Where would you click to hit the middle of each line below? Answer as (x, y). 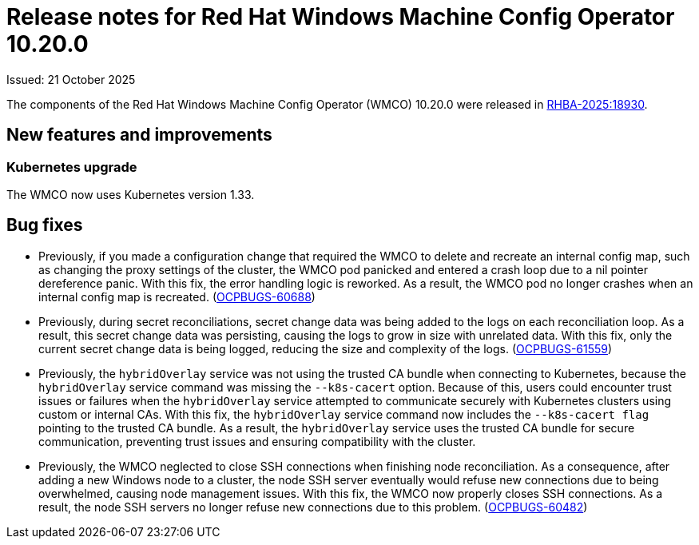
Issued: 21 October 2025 (71, 79)
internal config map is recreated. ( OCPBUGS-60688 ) (177, 296)
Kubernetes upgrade (72, 167)
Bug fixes (45, 225)
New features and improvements (139, 135)
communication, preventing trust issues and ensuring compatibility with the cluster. (257, 441)
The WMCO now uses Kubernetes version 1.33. (131, 194)
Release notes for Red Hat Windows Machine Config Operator (341, 17)
